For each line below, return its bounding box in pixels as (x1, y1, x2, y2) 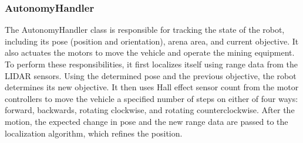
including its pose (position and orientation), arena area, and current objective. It (5, 35, 299, 47)
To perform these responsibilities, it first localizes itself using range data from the (5, 58, 298, 70)
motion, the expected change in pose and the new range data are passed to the (5, 115, 288, 127)
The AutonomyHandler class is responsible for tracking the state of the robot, (5, 23, 285, 36)
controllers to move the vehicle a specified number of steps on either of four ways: (5, 92, 298, 104)
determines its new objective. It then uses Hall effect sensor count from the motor (5, 81, 299, 93)
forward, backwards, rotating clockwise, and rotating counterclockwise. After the (5, 104, 295, 116)
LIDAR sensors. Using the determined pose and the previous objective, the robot (5, 69, 297, 81)
